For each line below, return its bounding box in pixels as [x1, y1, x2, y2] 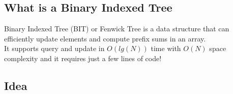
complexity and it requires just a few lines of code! [4, 53, 162, 63]
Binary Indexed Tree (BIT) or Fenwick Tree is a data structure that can [4, 23, 229, 34]
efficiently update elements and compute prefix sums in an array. [4, 33, 206, 43]
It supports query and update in [4, 43, 105, 54]
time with [151, 43, 181, 54]
